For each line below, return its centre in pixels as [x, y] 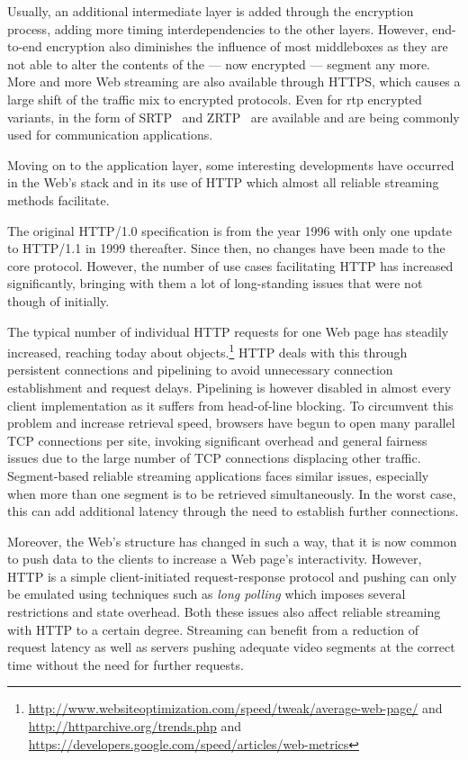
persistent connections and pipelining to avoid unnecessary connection [200, 370]
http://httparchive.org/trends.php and [135, 726]
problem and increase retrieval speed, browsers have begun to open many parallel [231, 423]
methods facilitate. [58, 199]
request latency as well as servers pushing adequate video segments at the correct [231, 647]
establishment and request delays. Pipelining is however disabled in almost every [229, 387]
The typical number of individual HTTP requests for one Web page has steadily [228, 331]
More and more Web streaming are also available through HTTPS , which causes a [234, 81]
